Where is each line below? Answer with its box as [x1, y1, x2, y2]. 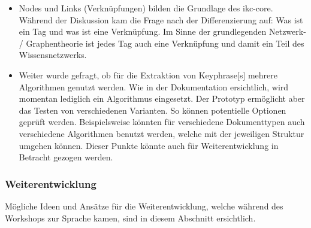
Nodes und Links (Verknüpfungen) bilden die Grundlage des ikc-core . [19, 2, 273, 14]
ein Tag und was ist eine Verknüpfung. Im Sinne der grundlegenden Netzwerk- [19, 25, 306, 38]
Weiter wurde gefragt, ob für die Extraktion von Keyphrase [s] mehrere [19, 68, 278, 81]
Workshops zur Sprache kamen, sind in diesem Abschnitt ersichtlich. [5, 211, 256, 224]
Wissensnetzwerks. [19, 48, 87, 61]
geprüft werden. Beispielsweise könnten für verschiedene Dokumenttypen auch [19, 115, 305, 128]
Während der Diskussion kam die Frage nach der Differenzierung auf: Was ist [19, 13, 303, 26]
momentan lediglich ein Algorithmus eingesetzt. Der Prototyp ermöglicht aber [19, 92, 305, 105]
